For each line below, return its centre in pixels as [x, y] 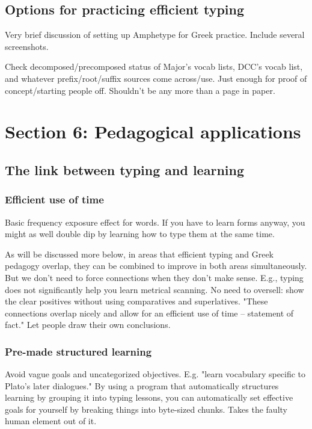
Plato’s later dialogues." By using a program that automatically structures [142, 385]
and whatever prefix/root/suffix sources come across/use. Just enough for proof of [156, 78]
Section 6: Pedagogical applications [153, 131]
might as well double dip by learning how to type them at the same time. [140, 234]
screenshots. [27, 46]
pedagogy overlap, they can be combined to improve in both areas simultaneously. [156, 266]
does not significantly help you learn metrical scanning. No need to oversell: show [154, 289]
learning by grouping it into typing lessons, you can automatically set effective [149, 397]
